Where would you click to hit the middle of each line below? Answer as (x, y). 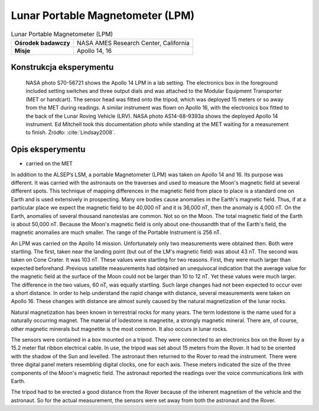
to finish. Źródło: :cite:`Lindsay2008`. (71, 133)
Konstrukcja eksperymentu (62, 67)
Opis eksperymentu (48, 150)
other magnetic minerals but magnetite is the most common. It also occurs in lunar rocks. (119, 329)
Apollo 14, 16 (95, 50)
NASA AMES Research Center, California (134, 43)
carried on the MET (49, 163)
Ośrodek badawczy (42, 43)
